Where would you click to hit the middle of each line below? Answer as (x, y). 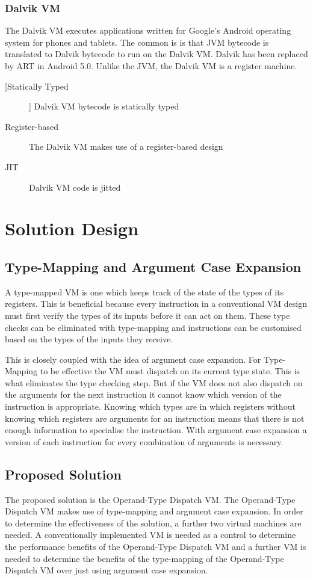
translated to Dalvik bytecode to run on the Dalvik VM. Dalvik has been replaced (156, 54)
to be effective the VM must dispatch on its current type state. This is (170, 371)
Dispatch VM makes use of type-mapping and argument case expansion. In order (154, 511)
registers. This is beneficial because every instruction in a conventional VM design (156, 304)
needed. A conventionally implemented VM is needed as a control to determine (150, 535)
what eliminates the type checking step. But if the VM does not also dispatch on (154, 382)
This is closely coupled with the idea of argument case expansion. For (133, 359)
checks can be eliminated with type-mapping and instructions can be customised (153, 327)
